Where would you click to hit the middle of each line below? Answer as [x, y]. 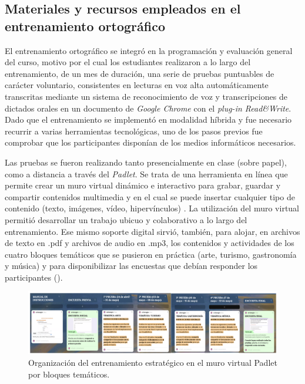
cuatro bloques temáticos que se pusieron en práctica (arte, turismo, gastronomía [151, 254]
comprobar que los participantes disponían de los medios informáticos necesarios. [150, 142]
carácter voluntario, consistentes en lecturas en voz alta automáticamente [137, 85]
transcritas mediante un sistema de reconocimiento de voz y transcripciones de [146, 96]
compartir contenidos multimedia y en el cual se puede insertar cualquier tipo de [150, 196]
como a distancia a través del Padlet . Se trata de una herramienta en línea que [146, 174]
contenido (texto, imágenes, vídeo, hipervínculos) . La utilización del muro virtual [152, 208]
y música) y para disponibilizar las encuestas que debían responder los [131, 266]
